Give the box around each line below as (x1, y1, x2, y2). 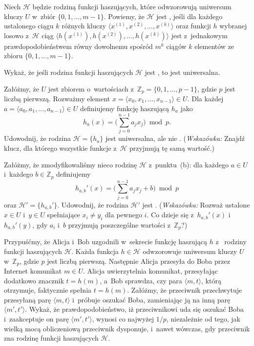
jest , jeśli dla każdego (156, 11, 223, 21)
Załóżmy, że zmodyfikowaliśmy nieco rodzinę (4, 159, 137, 169)
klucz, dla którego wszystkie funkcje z (4, 142, 117, 153)
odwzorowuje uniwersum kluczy (143, 246, 237, 256)
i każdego (4, 169, 33, 179)
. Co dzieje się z (147, 209, 194, 220)
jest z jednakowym (171, 30, 228, 40)
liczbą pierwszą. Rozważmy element (4, 93, 110, 104)
